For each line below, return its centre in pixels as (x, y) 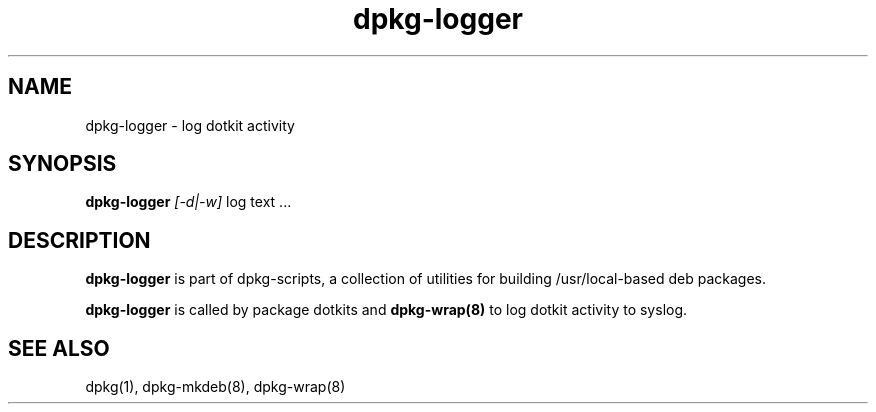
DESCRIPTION (79, 240)
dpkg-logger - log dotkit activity (190, 125)
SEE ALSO (59, 348)
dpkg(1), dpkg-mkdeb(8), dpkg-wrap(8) (215, 387)
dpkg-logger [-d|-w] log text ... (188, 202)
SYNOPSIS (62, 164)
